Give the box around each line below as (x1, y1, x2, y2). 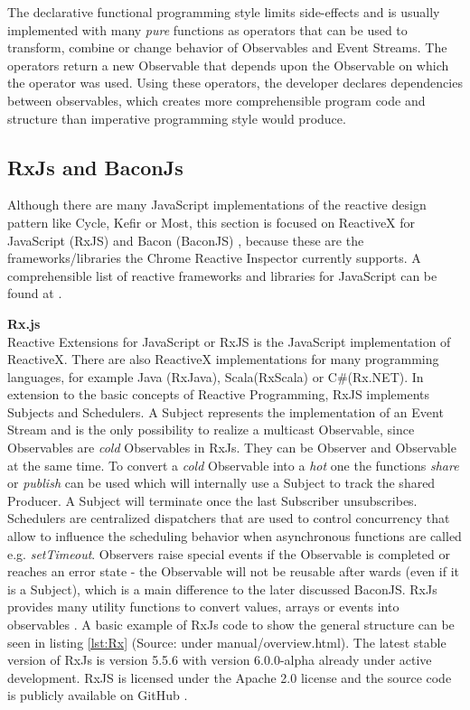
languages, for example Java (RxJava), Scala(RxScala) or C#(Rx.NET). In (7, 367, 424, 386)
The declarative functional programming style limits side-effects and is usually (7, 3, 440, 21)
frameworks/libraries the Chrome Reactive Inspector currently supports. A (7, 248, 421, 267)
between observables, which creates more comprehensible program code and (7, 90, 426, 109)
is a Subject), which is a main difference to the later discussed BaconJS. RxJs (7, 579, 437, 598)
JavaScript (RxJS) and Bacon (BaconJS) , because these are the (7, 230, 364, 249)
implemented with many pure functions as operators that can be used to (7, 20, 408, 39)
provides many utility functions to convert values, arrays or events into (7, 597, 399, 616)
